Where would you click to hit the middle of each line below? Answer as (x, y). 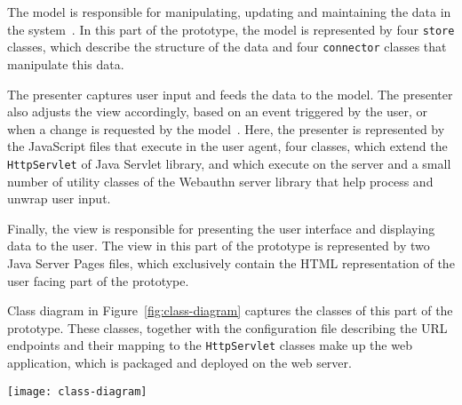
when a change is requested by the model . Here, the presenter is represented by (226, 128)
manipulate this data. (66, 64)
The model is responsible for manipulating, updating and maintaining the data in (229, 12)
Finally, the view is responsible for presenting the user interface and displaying (221, 228)
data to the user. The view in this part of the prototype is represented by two (219, 246)
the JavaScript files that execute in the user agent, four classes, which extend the (227, 146)
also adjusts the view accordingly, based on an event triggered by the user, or (218, 111)
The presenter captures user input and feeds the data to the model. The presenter (230, 94)
